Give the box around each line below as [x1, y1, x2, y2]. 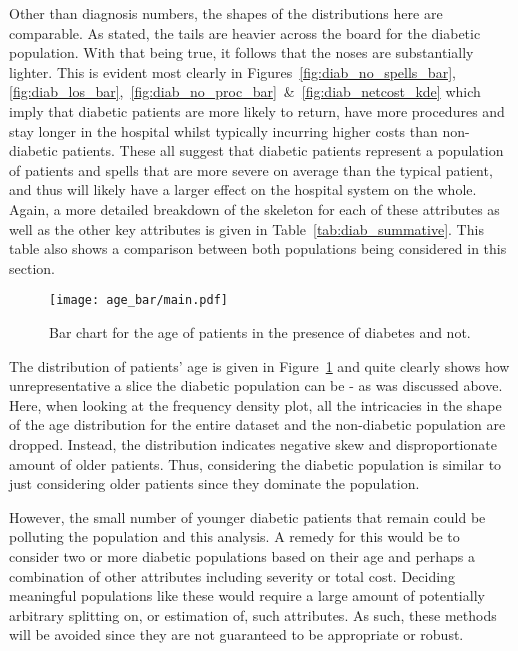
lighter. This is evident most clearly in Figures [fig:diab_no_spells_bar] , [9, 61, 456, 82]
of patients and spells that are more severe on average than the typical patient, [9, 159, 493, 180]
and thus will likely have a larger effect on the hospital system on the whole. [9, 179, 477, 200]
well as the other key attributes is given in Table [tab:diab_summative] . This [9, 218, 484, 239]
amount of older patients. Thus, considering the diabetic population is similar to [9, 453, 502, 474]
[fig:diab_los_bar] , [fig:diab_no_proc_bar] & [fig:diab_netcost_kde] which [9, 81, 481, 102]
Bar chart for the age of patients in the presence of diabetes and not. [49, 321, 471, 342]
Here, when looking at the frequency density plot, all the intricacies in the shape [9, 394, 502, 415]
